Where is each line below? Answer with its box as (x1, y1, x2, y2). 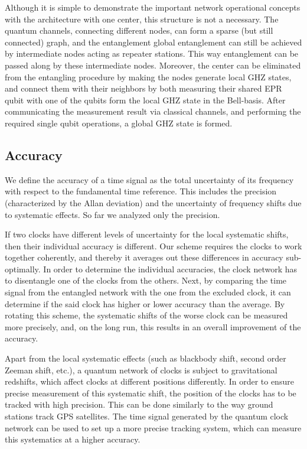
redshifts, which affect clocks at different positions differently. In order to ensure (5, 375, 294, 388)
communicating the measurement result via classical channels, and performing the (5, 105, 301, 118)
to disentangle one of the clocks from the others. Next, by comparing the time (5, 274, 287, 287)
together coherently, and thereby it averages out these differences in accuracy (5, 251, 283, 263)
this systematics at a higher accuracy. (5, 433, 141, 445)
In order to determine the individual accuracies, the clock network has (43, 262, 298, 275)
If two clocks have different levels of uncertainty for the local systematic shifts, (5, 228, 289, 240)
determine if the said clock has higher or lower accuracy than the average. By (5, 297, 285, 310)
